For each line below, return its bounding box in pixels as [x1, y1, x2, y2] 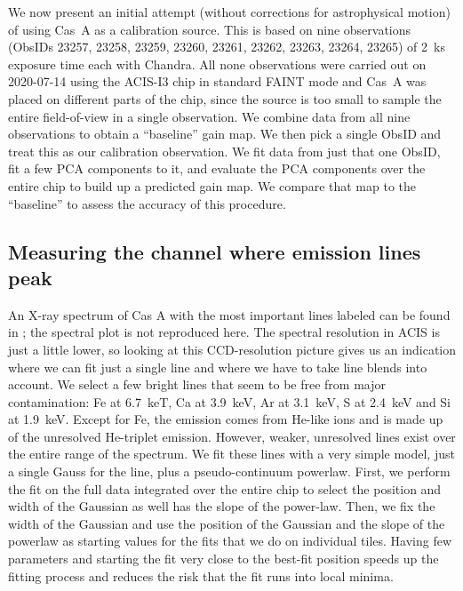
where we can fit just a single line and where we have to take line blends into [8, 357, 427, 376]
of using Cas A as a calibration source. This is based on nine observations [8, 20, 411, 38]
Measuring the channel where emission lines [8, 237, 421, 265]
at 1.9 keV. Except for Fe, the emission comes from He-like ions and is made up [8, 410, 443, 428]
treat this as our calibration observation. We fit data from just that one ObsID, [8, 141, 441, 160]
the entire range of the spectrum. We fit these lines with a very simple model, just [8, 444, 455, 463]
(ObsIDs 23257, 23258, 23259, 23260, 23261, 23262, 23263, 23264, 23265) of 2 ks [8, 37, 445, 56]
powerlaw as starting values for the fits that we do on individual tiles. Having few [8, 531, 452, 550]
